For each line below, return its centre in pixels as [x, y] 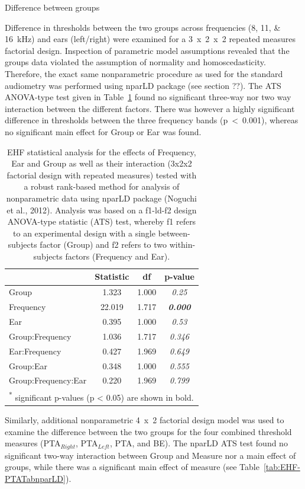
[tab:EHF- [282, 467]
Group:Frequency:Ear [48, 380]
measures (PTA [33, 443]
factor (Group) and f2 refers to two [103, 245]
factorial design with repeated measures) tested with [102, 175]
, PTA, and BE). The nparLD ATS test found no [199, 443]
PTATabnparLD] [35, 478]
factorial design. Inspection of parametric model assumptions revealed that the [147, 50]
